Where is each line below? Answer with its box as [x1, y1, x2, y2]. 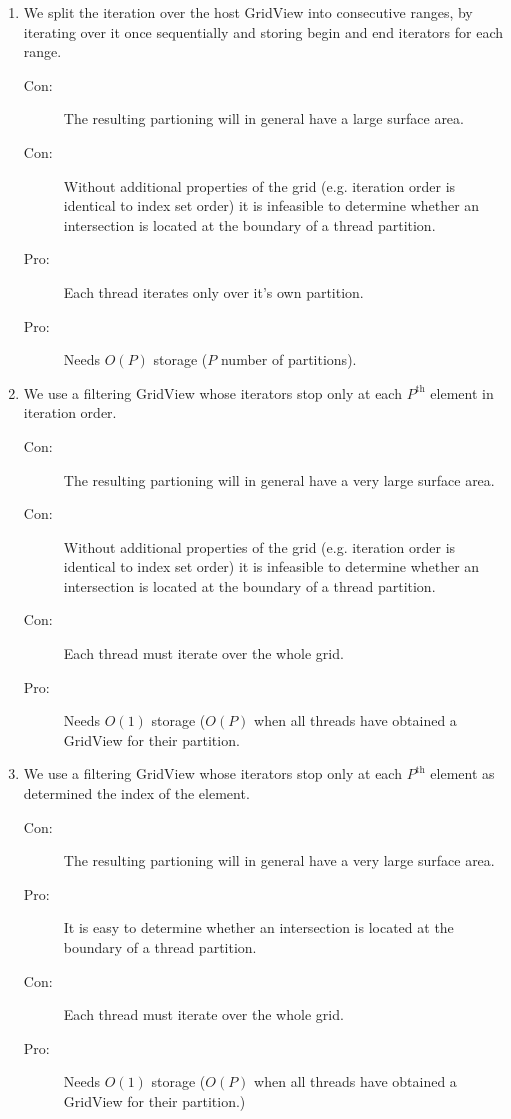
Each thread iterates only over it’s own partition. [63, 281, 364, 302]
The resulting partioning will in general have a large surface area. [63, 108, 464, 129]
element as [430, 763, 495, 784]
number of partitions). [220, 349, 357, 370]
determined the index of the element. [23, 783, 250, 804]
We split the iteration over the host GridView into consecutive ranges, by [23, 2, 473, 22]
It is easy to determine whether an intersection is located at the [63, 917, 454, 938]
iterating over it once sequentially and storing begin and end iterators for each [23, 21, 504, 42]
